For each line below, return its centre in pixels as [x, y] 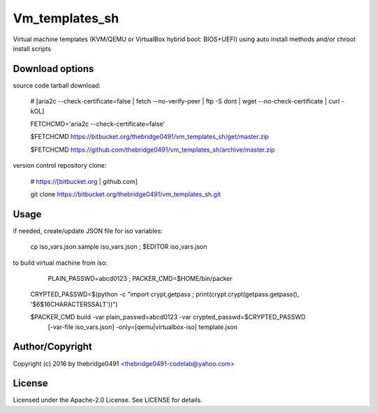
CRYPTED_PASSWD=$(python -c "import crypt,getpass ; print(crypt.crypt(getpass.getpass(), [165, 294]
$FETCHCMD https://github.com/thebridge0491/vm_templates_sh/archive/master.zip [153, 150]
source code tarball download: [57, 85]
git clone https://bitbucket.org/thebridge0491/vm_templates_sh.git [126, 194]
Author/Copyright [52, 347]
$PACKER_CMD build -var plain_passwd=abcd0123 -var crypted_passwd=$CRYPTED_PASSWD [168, 317]
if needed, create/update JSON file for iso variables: [88, 231]
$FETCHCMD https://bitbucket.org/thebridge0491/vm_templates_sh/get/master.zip [149, 137]
